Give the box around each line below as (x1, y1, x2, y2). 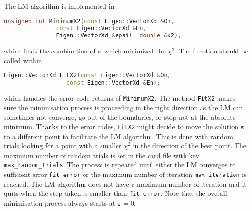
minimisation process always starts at (4, 198, 116, 208)
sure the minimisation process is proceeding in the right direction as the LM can (4, 102, 243, 112)
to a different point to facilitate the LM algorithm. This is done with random (4, 131, 233, 141)
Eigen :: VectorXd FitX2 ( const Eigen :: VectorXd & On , (4, 72, 171, 79)
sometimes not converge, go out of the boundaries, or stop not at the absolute (4, 112, 235, 122)
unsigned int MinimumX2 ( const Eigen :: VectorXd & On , (4, 18, 174, 25)
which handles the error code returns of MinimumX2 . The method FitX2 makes (4, 93, 235, 103)
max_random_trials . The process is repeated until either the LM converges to (4, 159, 236, 170)
